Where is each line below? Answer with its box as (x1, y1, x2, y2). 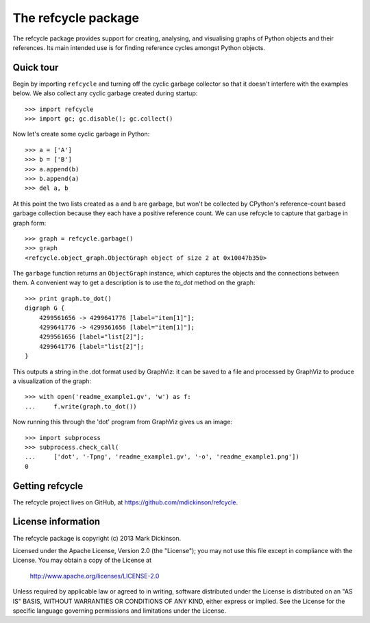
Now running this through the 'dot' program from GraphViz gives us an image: (12, 418, 233, 426)
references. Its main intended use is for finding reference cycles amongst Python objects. (12, 43, 265, 51)
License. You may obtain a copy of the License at (12, 556, 152, 565)
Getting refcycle (12, 480, 84, 491)
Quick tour (12, 62, 59, 73)
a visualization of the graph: (12, 377, 92, 385)
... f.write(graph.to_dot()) (25, 402, 137, 411)
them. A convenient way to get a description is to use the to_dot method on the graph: (12, 278, 256, 287)
